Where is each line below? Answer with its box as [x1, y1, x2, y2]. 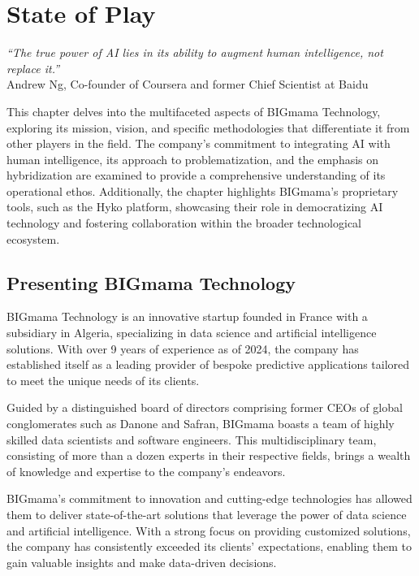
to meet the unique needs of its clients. [6, 371, 200, 388]
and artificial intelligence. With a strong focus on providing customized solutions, [6, 522, 411, 539]
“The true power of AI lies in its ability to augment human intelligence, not [6, 44, 383, 61]
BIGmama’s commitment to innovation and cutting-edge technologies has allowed [6, 490, 413, 507]
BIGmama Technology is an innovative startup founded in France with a [6, 308, 368, 325]
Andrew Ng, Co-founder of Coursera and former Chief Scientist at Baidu [6, 76, 369, 93]
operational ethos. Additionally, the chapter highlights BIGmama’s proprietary [6, 182, 399, 199]
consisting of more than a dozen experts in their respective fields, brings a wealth [6, 447, 411, 464]
